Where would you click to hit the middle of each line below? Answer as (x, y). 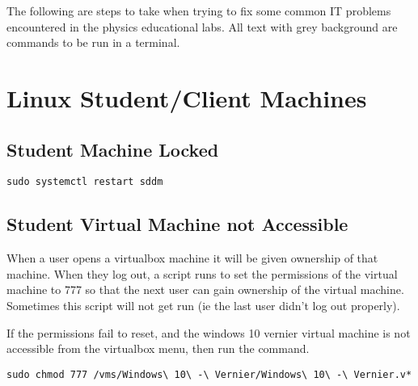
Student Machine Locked (113, 149)
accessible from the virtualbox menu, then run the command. (158, 348)
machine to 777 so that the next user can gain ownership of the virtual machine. (205, 289)
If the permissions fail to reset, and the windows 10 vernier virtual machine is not (209, 332)
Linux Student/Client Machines (187, 97)
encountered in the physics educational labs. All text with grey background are (202, 26)
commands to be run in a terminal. (93, 42)
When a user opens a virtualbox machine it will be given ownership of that (192, 258)
